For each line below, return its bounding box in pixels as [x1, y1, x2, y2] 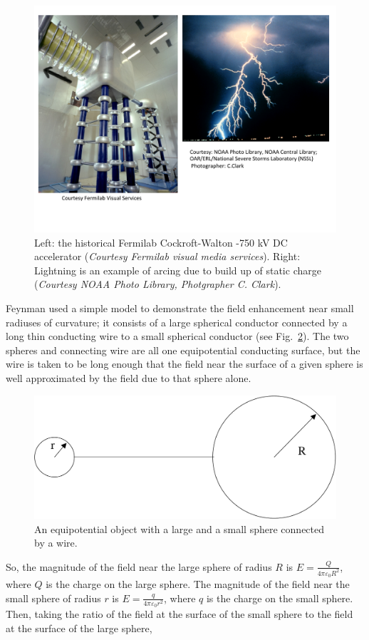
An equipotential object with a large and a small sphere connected [34, 521, 325, 536]
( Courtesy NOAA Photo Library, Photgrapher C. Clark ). [34, 277, 281, 291]
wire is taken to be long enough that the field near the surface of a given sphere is [6, 356, 363, 371]
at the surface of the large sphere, [6, 620, 152, 635]
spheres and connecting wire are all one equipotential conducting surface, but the [6, 342, 360, 357]
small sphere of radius [6, 590, 101, 605]
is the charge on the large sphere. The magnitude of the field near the [46, 577, 350, 592]
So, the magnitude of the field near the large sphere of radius [6, 559, 272, 574]
